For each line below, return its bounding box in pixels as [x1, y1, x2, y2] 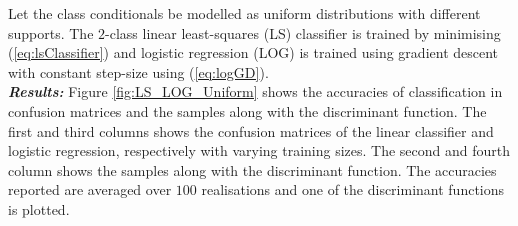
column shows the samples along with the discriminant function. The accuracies [8, 159, 497, 180]
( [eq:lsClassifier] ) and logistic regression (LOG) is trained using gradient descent [8, 42, 499, 63]
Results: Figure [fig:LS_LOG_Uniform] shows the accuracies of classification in [8, 81, 503, 102]
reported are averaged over [8, 179, 172, 200]
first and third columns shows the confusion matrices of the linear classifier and [8, 120, 494, 141]
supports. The [8, 22, 94, 43]
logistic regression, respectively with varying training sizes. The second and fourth [8, 140, 511, 161]
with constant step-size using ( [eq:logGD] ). [8, 61, 269, 82]
